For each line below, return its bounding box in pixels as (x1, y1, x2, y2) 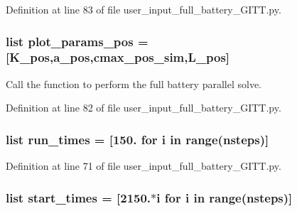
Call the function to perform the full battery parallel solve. (6, 76, 261, 91)
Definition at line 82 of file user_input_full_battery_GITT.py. (6, 100, 281, 115)
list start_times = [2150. (6, 188, 151, 206)
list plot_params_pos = (6, 32, 148, 50)
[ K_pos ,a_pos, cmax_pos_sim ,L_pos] (6, 48, 230, 66)
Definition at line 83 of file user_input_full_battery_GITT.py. (6, 2, 281, 16)
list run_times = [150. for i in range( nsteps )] (6, 130, 269, 148)
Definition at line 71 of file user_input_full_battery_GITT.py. (6, 158, 281, 173)
